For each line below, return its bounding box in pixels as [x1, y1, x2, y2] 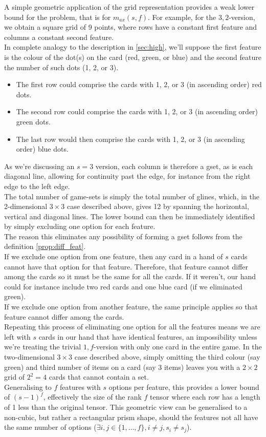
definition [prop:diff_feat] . [4, 241, 86, 252]
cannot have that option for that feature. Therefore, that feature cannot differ [4, 261, 249, 272]
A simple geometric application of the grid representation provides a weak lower [4, 2, 255, 12]
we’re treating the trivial [4, 341, 81, 352]
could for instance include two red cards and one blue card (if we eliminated [4, 281, 242, 292]
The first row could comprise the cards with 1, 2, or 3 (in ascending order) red [16, 79, 262, 90]
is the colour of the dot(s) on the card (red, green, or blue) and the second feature [4, 51, 261, 62]
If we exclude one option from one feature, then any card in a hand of [4, 251, 223, 262]
